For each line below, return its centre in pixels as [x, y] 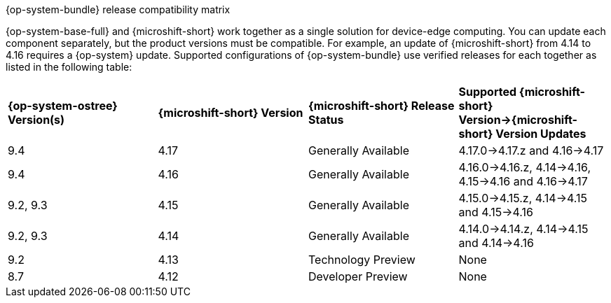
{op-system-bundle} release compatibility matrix [118, 9]
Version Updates [541, 134]
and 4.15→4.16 [496, 212]
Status [326, 120]
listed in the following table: [69, 67]
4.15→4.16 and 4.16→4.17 [523, 181]
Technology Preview [362, 260]
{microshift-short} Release [382, 106]
